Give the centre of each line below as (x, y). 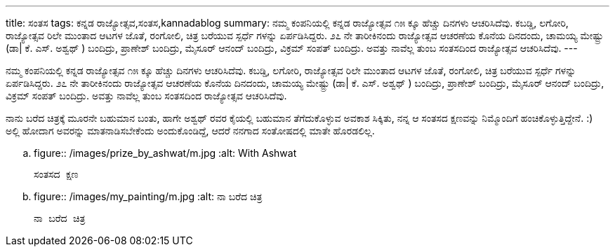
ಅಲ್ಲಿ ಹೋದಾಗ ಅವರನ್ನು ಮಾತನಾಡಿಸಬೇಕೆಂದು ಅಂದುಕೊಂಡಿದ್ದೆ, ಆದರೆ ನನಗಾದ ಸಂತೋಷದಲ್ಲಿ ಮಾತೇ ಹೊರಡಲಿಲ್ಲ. (190, 131)
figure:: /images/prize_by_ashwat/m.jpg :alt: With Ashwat (165, 153)
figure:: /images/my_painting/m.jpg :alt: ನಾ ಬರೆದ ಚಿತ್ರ (148, 196)
